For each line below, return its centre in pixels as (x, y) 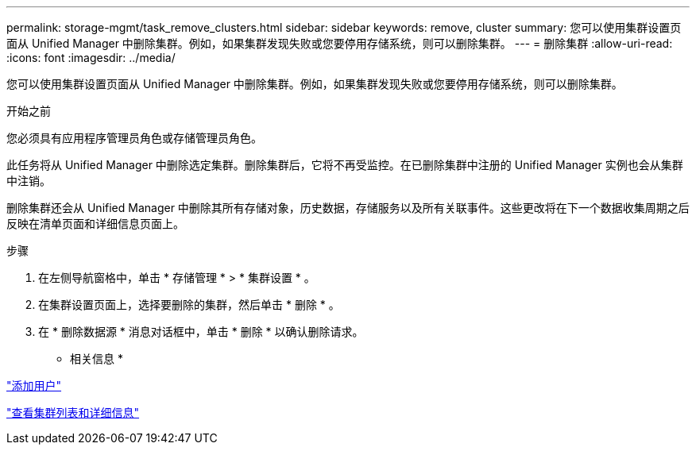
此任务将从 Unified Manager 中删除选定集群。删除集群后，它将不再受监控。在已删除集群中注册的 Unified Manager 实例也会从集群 (345, 165)
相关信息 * (97, 358)
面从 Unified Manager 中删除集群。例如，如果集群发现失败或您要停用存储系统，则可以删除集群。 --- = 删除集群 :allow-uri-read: (340, 43)
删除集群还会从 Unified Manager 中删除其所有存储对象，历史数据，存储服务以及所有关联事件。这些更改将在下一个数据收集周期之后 (348, 208)
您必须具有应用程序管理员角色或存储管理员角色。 (134, 138)
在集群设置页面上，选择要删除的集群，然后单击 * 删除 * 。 (189, 305)
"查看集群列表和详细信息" (73, 412)
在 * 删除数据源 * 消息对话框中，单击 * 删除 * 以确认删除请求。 (201, 332)
